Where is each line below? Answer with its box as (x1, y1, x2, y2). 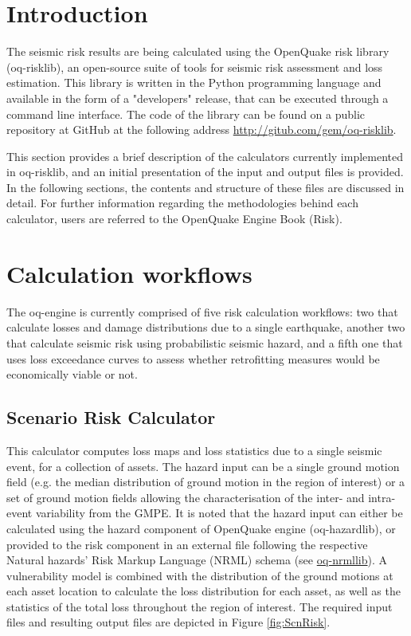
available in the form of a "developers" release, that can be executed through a (6, 89, 389, 106)
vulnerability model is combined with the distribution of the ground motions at (6, 567, 393, 583)
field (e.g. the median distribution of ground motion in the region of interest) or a (6, 473, 405, 490)
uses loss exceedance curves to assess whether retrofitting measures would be (6, 350, 380, 367)
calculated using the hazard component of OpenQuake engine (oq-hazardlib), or (6, 520, 396, 536)
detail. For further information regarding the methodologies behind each (6, 194, 358, 211)
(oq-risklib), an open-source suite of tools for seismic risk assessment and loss (6, 58, 383, 75)
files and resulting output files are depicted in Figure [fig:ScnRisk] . (6, 614, 331, 630)
